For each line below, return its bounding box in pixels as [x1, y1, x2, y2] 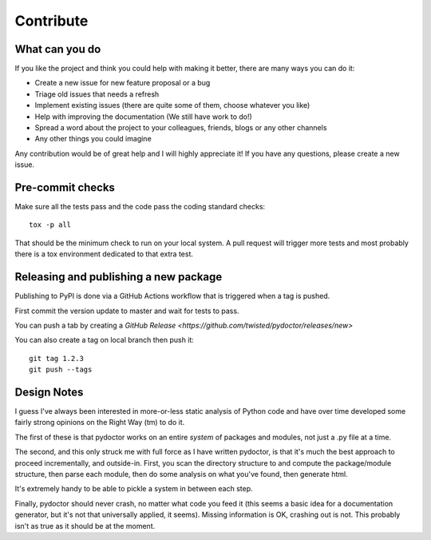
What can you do [14, 42, 101, 56]
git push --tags [29, 365, 93, 375]
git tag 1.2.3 [29, 354, 84, 363]
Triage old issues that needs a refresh [34, 89, 160, 99]
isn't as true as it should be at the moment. [14, 521, 156, 530]
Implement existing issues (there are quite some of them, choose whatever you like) [34, 101, 310, 110]
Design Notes [14, 385, 84, 399]
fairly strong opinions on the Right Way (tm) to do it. [14, 418, 185, 427]
